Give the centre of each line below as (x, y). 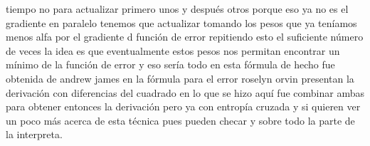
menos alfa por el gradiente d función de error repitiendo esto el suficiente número (185, 37)
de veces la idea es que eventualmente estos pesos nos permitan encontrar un (173, 50)
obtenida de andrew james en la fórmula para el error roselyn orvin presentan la (180, 78)
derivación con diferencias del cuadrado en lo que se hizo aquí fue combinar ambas (185, 92)
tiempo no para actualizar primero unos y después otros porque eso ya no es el (177, 9)
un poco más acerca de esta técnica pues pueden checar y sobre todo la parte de (180, 120)
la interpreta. (34, 134)
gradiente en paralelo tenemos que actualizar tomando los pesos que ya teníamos (181, 22)
